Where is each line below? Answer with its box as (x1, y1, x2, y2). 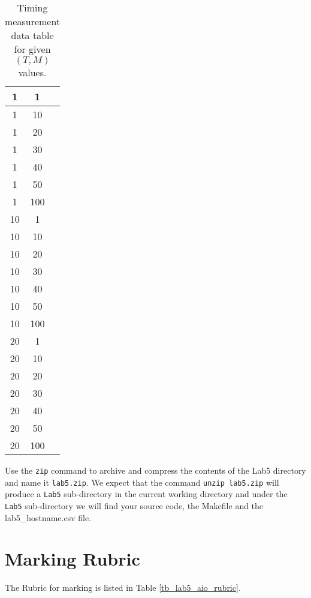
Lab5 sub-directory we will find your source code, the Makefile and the (5, 499, 264, 512)
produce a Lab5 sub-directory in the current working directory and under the (5, 488, 288, 500)
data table (11, 28, 54, 42)
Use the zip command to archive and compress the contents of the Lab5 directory (5, 464, 306, 476)
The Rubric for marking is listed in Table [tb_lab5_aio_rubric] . (5, 581, 241, 594)
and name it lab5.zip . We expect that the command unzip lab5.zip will (5, 476, 279, 488)
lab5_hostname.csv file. (5, 511, 92, 524)
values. (18, 65, 47, 79)
